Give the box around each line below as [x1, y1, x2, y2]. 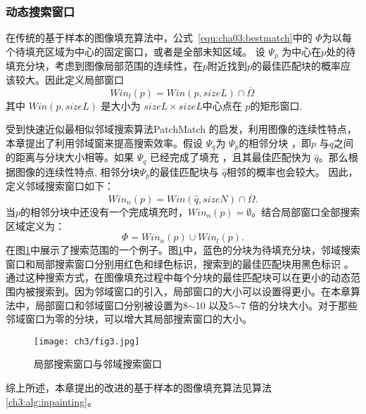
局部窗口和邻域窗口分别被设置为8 [34, 297, 188, 312]
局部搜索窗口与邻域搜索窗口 [34, 356, 162, 371]
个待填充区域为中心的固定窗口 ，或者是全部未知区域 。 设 [6, 44, 265, 58]
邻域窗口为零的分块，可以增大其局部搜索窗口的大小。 [6, 311, 252, 326]
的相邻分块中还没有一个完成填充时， [20, 205, 189, 219]
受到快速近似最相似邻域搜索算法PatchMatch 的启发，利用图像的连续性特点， [6, 122, 357, 136]
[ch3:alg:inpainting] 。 [6, 394, 97, 408]
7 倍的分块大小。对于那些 [241, 297, 358, 312]
